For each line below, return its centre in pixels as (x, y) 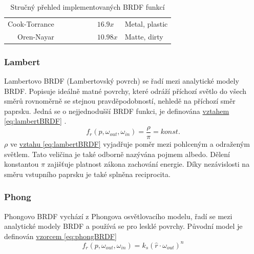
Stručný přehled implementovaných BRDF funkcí (88, 7)
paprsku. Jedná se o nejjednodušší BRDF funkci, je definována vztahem (117, 111)
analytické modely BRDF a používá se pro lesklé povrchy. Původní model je (123, 226)
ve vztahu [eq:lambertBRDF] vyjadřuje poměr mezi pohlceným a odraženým (130, 144)
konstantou (22, 164)
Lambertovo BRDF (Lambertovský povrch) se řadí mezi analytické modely (122, 81)
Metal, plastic (146, 23)
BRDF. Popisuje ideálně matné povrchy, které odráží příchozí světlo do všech (125, 91)
